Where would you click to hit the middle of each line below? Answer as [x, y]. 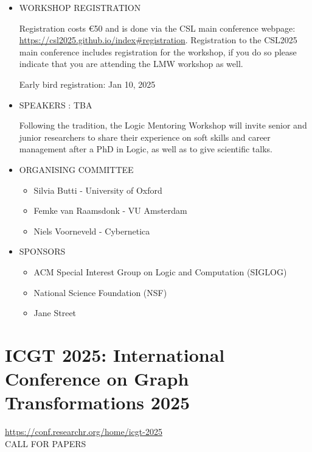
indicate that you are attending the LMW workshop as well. [131, 64]
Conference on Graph [97, 379]
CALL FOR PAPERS [46, 443]
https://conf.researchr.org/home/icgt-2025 [84, 432]
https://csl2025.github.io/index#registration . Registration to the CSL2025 [158, 40]
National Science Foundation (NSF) [100, 292]
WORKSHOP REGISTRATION [80, 7]
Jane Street [55, 313]
